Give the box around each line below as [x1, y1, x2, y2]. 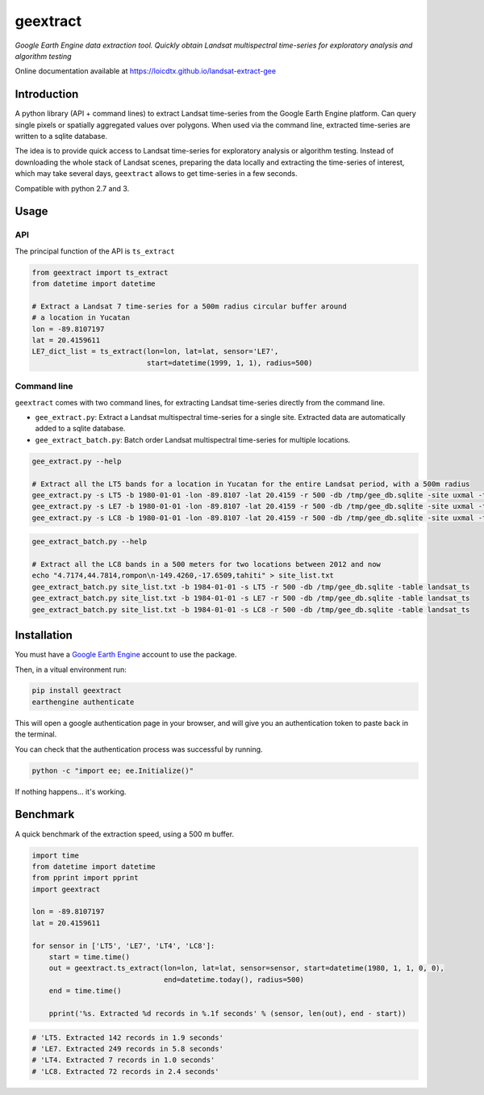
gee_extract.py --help [31, 456, 122, 466]
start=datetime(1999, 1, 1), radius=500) [146, 358, 313, 367]
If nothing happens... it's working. [15, 787, 127, 796]
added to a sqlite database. [35, 424, 126, 434]
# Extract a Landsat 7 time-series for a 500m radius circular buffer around [31, 301, 347, 311]
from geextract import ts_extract [31, 267, 169, 277]
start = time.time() [48, 953, 131, 962]
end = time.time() [48, 986, 122, 996]
